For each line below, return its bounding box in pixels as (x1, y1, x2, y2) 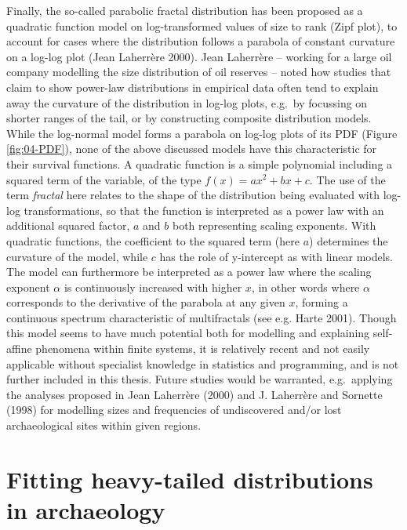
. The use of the (309, 171, 386, 187)
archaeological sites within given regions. (6, 417, 202, 434)
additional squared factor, (6, 217, 130, 234)
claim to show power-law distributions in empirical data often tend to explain (6, 78, 379, 95)
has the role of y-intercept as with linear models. (159, 248, 393, 264)
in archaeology (6, 494, 165, 525)
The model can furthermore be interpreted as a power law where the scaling (6, 263, 372, 280)
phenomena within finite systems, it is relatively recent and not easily (35, 340, 370, 357)
